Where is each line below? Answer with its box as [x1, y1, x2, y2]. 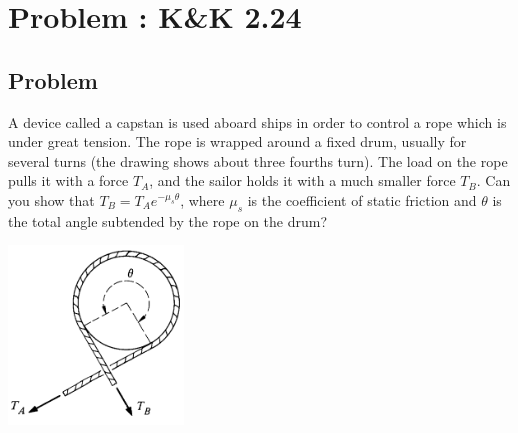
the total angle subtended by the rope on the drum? [8, 210, 328, 231]
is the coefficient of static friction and [247, 189, 477, 210]
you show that [8, 189, 95, 210]
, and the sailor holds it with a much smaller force [149, 170, 456, 191]
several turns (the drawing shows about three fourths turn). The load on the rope [8, 150, 508, 171]
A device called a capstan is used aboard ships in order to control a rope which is [8, 111, 507, 132]
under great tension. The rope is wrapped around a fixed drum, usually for [8, 131, 467, 152]
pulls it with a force [8, 170, 129, 191]
